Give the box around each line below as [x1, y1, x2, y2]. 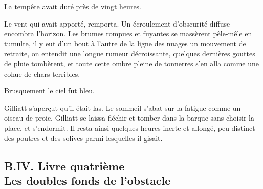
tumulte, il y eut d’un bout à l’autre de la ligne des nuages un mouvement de [4, 38, 246, 49]
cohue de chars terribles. [4, 68, 80, 79]
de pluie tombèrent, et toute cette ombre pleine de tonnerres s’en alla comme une [4, 58, 259, 68]
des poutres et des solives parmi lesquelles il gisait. [4, 132, 163, 143]
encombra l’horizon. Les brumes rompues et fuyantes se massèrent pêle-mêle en [4, 28, 252, 39]
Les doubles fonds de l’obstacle [4, 172, 171, 188]
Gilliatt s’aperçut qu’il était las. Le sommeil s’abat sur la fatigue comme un [4, 102, 241, 113]
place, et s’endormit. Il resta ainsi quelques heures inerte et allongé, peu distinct [4, 122, 255, 133]
